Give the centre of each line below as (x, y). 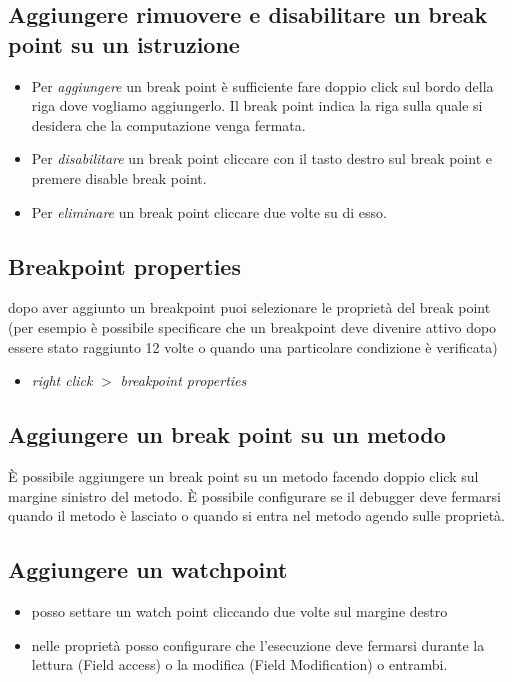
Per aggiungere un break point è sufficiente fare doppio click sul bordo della (262, 85)
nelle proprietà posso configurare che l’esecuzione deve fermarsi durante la (258, 644)
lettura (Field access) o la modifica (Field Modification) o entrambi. (239, 664)
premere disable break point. (119, 177)
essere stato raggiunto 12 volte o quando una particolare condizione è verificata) (253, 346)
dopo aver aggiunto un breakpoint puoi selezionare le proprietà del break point (249, 307)
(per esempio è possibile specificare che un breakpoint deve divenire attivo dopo (252, 326)
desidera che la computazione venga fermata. (168, 124)
